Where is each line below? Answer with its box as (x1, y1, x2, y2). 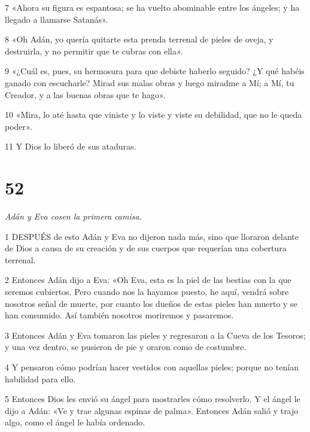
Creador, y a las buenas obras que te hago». (5, 88, 166, 101)
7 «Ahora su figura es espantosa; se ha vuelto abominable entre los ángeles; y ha (5, 1, 300, 13)
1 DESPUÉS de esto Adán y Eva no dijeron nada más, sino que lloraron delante (5, 230, 299, 242)
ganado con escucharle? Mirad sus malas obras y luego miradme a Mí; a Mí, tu (5, 76, 294, 89)
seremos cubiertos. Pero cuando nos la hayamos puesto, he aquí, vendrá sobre (5, 285, 289, 298)
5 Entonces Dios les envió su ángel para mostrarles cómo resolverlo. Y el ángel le (5, 393, 300, 405)
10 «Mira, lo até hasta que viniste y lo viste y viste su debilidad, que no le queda (5, 108, 302, 121)
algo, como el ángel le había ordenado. (5, 416, 145, 428)
